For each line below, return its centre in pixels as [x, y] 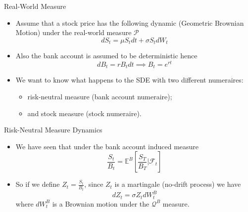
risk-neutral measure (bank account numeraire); [100, 96]
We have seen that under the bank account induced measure [107, 146]
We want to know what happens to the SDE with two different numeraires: [129, 80]
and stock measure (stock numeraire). [84, 113]
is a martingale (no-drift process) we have [178, 184]
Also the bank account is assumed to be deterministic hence [106, 56]
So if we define [38, 184]
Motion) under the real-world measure [74, 32]
